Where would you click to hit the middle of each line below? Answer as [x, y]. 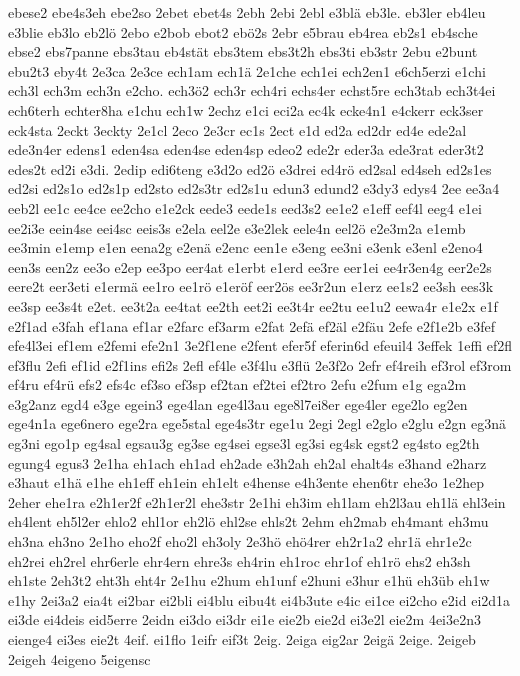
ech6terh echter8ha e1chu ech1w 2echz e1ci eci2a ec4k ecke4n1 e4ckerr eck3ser [246, 109]
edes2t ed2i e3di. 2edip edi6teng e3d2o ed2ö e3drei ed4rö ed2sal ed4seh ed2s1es [250, 168]
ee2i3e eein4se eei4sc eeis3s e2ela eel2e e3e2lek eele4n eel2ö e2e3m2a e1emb [237, 227]
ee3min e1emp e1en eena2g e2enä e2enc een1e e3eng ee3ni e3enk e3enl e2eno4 [245, 247]
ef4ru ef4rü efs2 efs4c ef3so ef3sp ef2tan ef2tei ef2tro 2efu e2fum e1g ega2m [237, 384]
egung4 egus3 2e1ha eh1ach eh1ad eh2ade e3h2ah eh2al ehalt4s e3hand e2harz [247, 462]
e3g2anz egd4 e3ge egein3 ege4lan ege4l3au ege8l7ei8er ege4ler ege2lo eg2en [238, 403]
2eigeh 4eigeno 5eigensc [79, 658]
